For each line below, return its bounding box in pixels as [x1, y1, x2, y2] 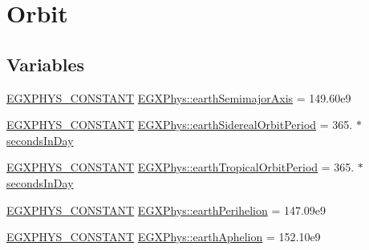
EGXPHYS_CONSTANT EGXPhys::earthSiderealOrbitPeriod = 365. [6, 116, 353, 133]
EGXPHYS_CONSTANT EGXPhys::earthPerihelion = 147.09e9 [6, 201, 326, 218]
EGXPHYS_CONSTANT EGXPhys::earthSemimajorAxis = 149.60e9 [6, 89, 351, 106]
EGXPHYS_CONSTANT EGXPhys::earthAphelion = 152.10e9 [6, 228, 321, 245]
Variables [6, 51, 85, 76]
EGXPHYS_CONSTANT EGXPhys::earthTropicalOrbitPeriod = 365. [6, 159, 355, 175]
